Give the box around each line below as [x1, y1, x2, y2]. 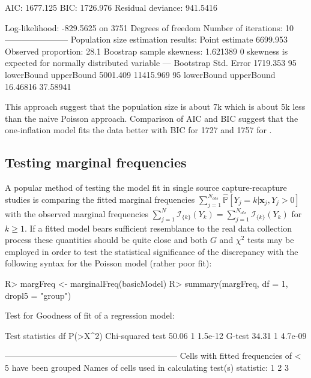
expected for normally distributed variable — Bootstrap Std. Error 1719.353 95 [5, 56, 297, 69]
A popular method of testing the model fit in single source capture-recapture [5, 181, 287, 194]
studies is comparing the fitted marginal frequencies [5, 193, 195, 205]
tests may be [247, 233, 294, 246]
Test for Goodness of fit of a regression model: [5, 309, 175, 322]
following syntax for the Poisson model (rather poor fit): [5, 257, 212, 269]
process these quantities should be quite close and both [5, 233, 208, 246]
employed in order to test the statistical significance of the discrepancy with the [5, 245, 298, 257]
